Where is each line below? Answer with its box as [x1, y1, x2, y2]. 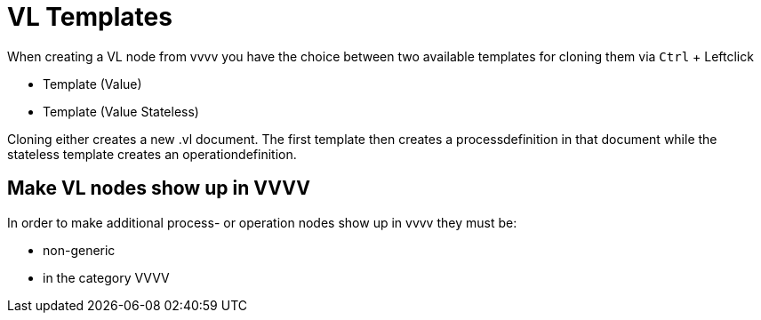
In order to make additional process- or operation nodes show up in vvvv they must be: [7, 214, 517, 230]
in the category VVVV [43, 269, 170, 285]
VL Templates [7, 2, 172, 32]
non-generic [43, 242, 116, 258]
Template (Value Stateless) [43, 103, 199, 119]
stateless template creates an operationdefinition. [7, 146, 297, 162]
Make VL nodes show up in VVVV [7, 177, 310, 200]
